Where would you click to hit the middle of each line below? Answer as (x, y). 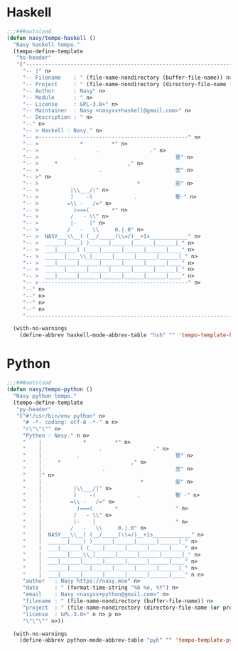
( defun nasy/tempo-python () (50, 389)
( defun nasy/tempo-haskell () (52, 38)
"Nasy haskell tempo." (47, 44)
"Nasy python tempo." (45, 396)
